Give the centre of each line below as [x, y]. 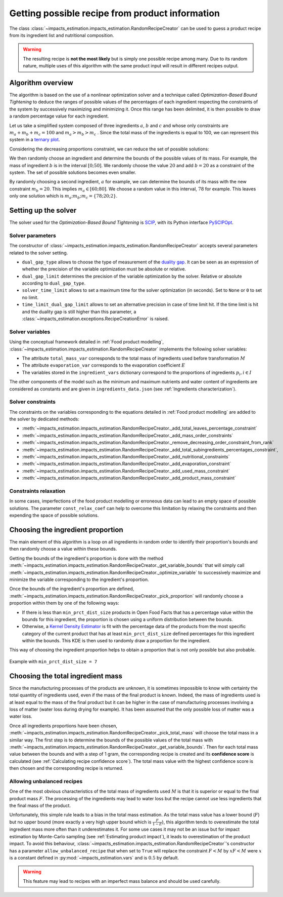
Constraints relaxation [37, 491]
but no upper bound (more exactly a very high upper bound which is [80, 822]
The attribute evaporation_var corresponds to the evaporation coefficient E [104, 365]
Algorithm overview [41, 83]
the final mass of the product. [40, 806]
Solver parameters [33, 236]
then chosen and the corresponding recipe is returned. [66, 768]
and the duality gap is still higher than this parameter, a [79, 311]
